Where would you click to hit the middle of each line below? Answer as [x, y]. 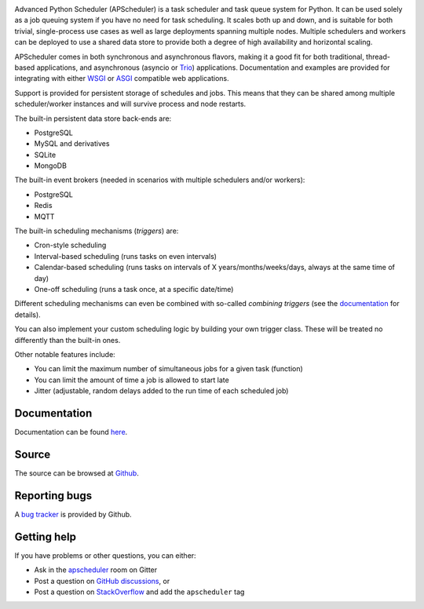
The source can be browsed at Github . [77, 473]
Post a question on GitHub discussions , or [102, 581]
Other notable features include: [65, 354]
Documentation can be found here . [71, 432]
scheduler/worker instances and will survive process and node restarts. [130, 104]
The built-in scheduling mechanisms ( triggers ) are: [97, 231]
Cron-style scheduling [70, 245]
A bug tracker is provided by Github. [73, 514]
